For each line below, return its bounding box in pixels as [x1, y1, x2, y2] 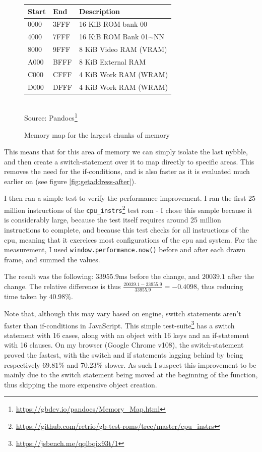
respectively [4, 359, 40, 370]
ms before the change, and [118, 271, 200, 281]
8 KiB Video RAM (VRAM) [79, 44, 167, 54]
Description [79, 6, 120, 16]
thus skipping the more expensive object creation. [4, 379, 157, 389]
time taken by [4, 291, 47, 302]
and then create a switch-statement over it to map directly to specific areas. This [4, 156, 254, 166]
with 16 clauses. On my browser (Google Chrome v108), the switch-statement [4, 340, 244, 350]
